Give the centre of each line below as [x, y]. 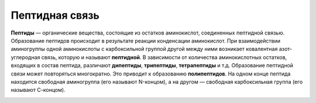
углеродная [25, 57]
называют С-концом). [38, 90]
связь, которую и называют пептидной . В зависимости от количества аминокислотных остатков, [164, 57]
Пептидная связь [55, 15]
